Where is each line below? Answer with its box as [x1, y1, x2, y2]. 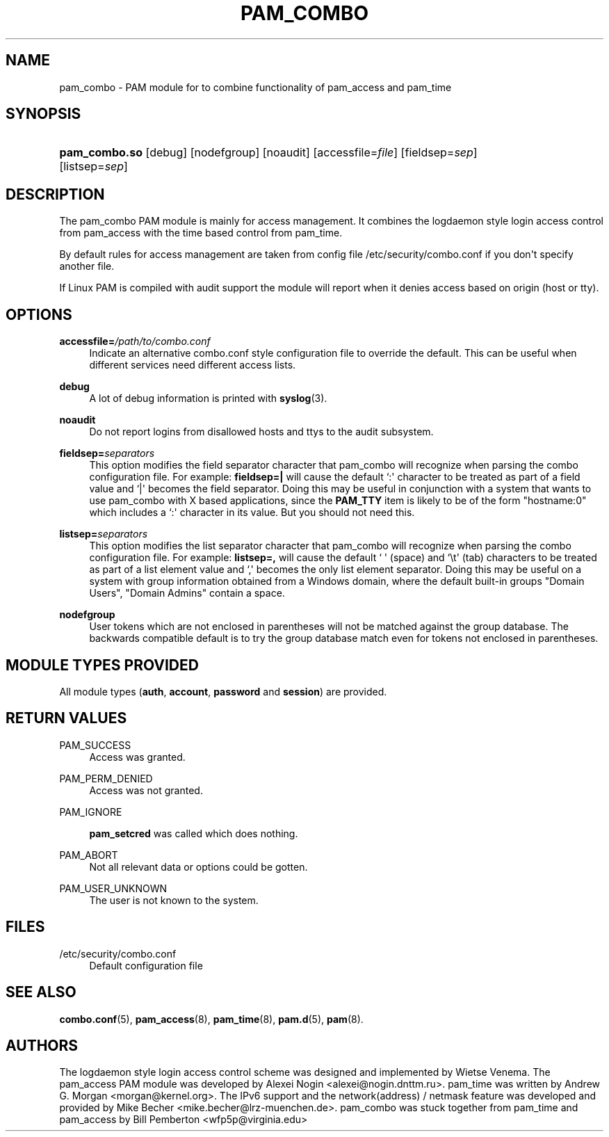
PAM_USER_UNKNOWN [59, 882, 168, 894]
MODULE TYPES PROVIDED [6, 656, 199, 674]
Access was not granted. [89, 784, 203, 796]
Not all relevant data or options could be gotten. [89, 860, 308, 873]
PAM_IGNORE [59, 805, 122, 818]
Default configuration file [89, 959, 203, 971]
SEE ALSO [6, 983, 76, 1001]
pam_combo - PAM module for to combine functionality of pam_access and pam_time [59, 81, 452, 93]
